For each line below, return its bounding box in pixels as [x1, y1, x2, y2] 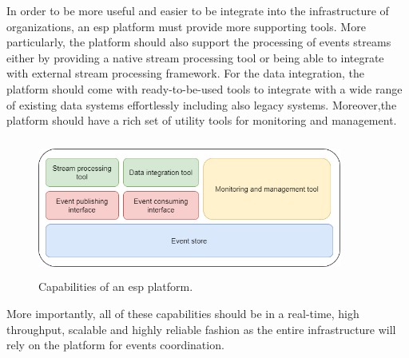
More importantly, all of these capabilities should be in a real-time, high [6, 305, 359, 322]
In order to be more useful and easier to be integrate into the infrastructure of [6, 2, 389, 18]
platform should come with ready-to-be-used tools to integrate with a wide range [6, 80, 403, 97]
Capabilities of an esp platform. [38, 278, 193, 295]
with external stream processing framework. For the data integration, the [6, 65, 364, 82]
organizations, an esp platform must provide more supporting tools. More [6, 18, 366, 34]
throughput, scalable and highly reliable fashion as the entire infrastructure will [6, 320, 396, 337]
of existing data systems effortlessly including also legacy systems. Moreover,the [6, 96, 397, 113]
